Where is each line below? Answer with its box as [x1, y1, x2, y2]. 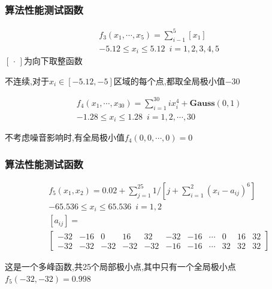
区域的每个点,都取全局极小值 [113, 74, 225, 87]
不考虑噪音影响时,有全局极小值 [5, 131, 125, 144]
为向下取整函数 [23, 54, 83, 67]
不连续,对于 [5, 74, 49, 87]
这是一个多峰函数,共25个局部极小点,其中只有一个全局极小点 [5, 260, 236, 273]
